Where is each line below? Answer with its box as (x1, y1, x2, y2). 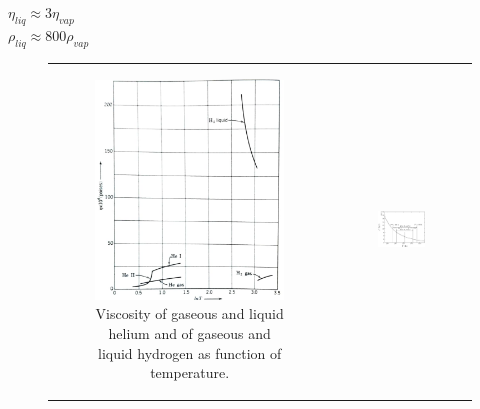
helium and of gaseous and (108, 323, 271, 344)
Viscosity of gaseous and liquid (95, 303, 284, 324)
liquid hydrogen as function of (98, 342, 282, 363)
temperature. (150, 362, 230, 383)
